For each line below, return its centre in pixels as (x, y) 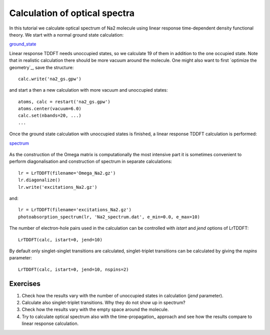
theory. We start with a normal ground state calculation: (66, 35)
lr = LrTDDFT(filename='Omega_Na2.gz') (67, 173)
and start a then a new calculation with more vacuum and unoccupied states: (88, 90)
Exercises (25, 284)
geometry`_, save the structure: (41, 67)
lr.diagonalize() (39, 180)
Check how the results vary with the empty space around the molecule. (95, 309)
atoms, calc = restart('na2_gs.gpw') (64, 102)
